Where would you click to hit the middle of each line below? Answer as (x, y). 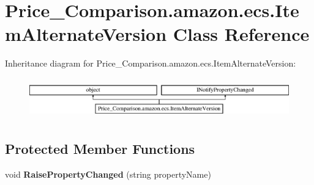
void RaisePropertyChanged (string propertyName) (108, 174)
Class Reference (241, 34)
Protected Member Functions (100, 148)
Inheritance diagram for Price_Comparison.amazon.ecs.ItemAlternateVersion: (151, 63)
